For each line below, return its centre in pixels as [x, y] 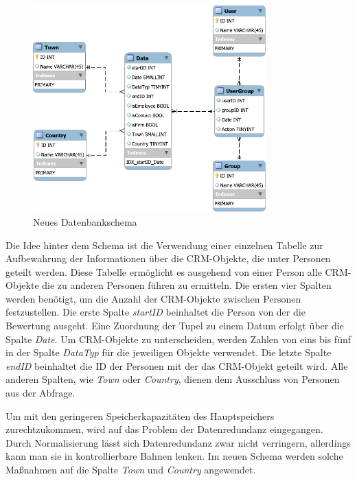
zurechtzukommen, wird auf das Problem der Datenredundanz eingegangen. [164, 429]
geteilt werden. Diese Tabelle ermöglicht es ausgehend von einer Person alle [164, 271]
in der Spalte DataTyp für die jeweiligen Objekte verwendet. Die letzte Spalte [169, 352]
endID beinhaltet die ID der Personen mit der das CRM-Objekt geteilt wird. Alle [177, 365]
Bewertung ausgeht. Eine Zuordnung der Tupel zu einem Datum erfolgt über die [175, 326]
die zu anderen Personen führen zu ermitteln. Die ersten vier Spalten [187, 285]
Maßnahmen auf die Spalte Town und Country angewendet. [131, 469]
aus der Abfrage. [41, 393]
